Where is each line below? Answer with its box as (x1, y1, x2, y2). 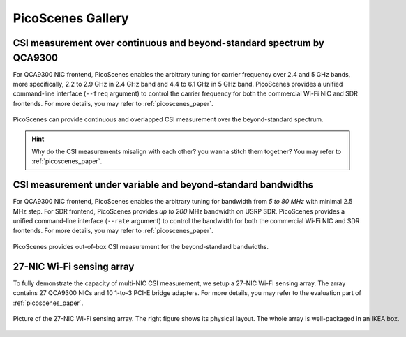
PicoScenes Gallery (13, 10, 129, 26)
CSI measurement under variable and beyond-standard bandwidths (13, 179, 314, 191)
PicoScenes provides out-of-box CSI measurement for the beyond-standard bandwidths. (13, 242, 269, 250)
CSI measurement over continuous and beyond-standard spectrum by (13, 37, 324, 49)
